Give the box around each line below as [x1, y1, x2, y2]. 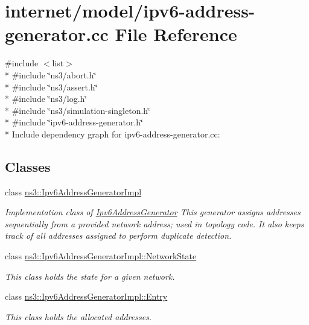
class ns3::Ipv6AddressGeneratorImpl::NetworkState [5, 250, 197, 262]
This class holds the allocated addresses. [5, 310, 152, 323]
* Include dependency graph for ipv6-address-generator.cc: [5, 127, 220, 140]
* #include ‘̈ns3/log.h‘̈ [5, 92, 88, 105]
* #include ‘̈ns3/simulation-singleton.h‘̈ [5, 104, 150, 116]
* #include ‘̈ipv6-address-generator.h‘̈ [5, 116, 143, 128]
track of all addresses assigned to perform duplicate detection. [5, 229, 232, 242]
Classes [5, 157, 51, 175]
